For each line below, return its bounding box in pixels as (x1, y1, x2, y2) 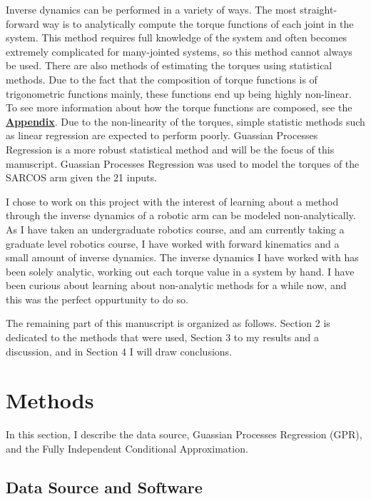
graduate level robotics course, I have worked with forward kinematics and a (6, 236, 340, 251)
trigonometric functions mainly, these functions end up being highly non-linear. (6, 86, 352, 101)
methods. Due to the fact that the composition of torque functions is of (6, 71, 317, 86)
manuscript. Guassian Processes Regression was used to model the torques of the (6, 156, 360, 171)
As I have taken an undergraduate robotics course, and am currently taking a (6, 221, 345, 236)
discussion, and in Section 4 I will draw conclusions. (6, 343, 232, 358)
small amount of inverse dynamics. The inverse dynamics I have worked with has (6, 250, 359, 265)
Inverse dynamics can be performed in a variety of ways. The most (6, 2, 297, 16)
